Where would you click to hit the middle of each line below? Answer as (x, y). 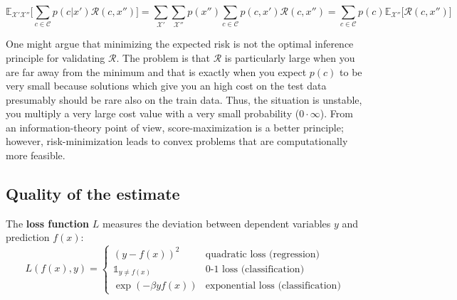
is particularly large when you (290, 57)
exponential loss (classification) (273, 286)
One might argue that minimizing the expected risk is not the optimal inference (180, 44)
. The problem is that (163, 57)
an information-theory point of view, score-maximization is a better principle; (175, 127)
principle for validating (56, 57)
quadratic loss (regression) (263, 254)
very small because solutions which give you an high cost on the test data (166, 86)
